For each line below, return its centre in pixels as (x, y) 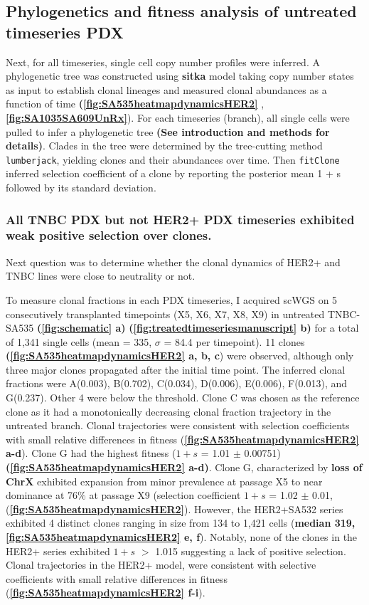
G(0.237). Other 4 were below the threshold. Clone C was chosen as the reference (183, 398)
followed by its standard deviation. (81, 187)
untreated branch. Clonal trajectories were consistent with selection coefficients (178, 425)
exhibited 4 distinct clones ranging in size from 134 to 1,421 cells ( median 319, (181, 523)
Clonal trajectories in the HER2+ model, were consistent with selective (161, 565)
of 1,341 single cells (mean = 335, (79, 341)
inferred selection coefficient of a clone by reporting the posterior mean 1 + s (173, 173)
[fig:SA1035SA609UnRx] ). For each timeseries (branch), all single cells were (178, 117)
